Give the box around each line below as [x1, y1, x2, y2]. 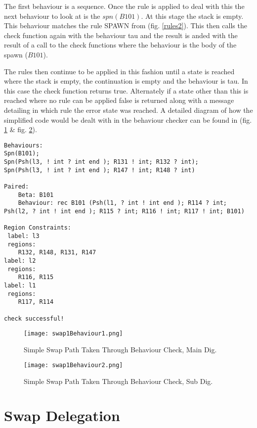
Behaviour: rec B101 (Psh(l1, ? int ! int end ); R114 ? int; [18, 199, 227, 207]
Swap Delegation [4, 405, 120, 425]
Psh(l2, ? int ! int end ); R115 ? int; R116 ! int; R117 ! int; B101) [4, 207, 245, 215]
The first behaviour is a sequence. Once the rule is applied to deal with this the [4, 1, 245, 11]
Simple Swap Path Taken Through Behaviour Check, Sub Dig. [24, 376, 213, 386]
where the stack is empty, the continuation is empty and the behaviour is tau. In [4, 76, 248, 86]
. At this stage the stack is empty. [141, 10, 244, 21]
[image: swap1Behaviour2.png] [24, 362, 123, 369]
